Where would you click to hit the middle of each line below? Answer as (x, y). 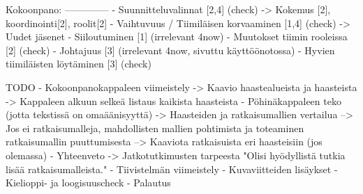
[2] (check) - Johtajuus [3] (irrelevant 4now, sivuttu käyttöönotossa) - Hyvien (170, 50)
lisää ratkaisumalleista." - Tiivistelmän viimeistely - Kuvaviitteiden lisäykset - (172, 169)
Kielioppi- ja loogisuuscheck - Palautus (88, 183)
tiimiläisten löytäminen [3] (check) (79, 64)
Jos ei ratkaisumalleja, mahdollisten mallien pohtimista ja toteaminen (155, 128)
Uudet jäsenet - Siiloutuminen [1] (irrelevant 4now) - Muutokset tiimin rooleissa (177, 37)
